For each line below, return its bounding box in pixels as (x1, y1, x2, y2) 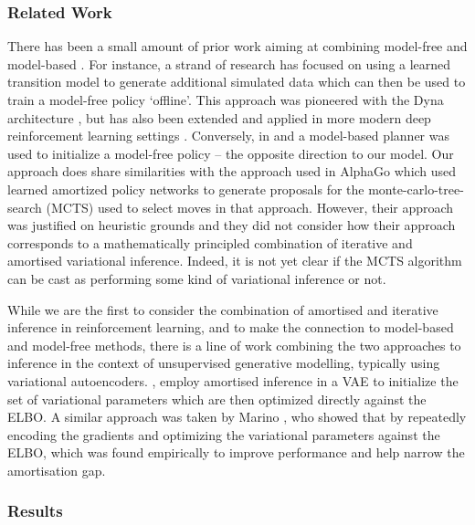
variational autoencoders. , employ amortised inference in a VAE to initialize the (7, 371, 459, 390)
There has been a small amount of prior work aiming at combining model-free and (7, 37, 468, 56)
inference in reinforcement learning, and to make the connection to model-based (7, 318, 454, 337)
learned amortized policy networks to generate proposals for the (7, 179, 364, 198)
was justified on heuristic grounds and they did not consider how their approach (7, 215, 456, 235)
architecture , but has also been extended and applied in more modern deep (7, 108, 431, 127)
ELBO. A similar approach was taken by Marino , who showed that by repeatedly (7, 407, 467, 426)
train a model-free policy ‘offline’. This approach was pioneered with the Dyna (7, 90, 444, 109)
